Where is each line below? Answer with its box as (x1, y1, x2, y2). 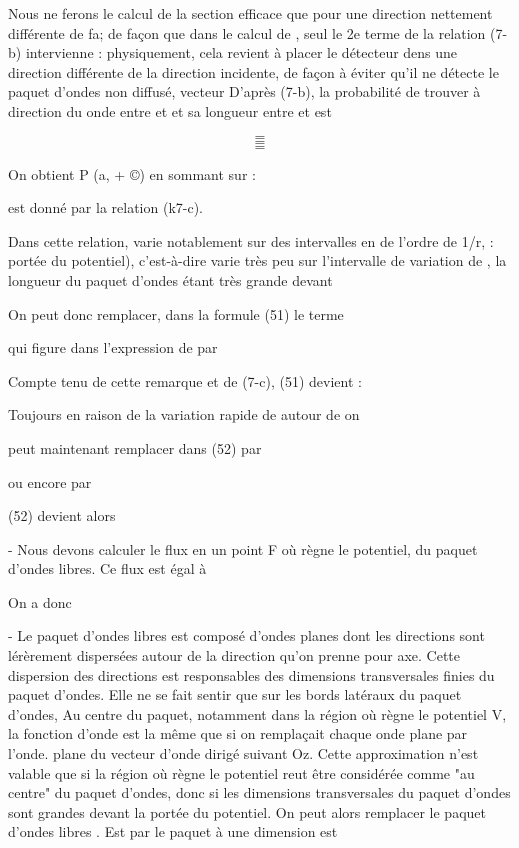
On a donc (8, 591, 72, 612)
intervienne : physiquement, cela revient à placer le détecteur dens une (25, 42, 458, 63)
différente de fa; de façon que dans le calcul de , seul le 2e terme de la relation (8, 22, 486, 43)
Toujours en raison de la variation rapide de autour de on (8, 404, 360, 425)
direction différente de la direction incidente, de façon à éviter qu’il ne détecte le (8, 61, 499, 82)
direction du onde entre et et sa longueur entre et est (8, 100, 332, 121)
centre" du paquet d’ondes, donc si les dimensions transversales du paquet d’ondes (8, 782, 511, 803)
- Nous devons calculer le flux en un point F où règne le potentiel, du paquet (8, 538, 478, 559)
